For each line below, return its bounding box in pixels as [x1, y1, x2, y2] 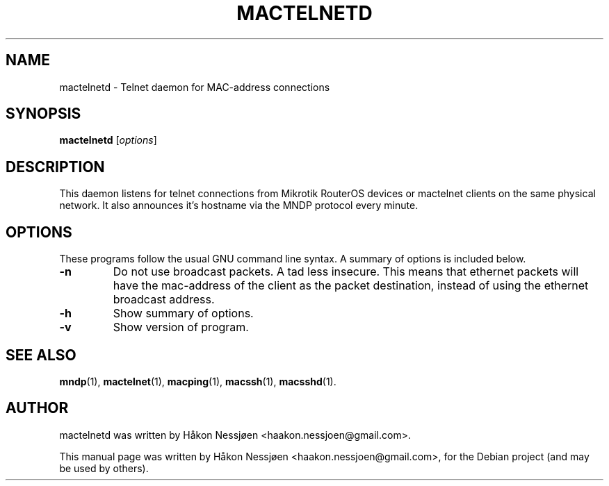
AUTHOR [6, 399, 69, 417]
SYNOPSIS [6, 105, 81, 123]
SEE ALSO [6, 346, 76, 364]
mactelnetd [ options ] [59, 134, 157, 146]
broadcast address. [113, 292, 215, 307]
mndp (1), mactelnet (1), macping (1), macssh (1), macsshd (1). [59, 375, 336, 387]
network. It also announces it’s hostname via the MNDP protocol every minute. [59, 199, 419, 212]
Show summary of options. [113, 306, 254, 321]
